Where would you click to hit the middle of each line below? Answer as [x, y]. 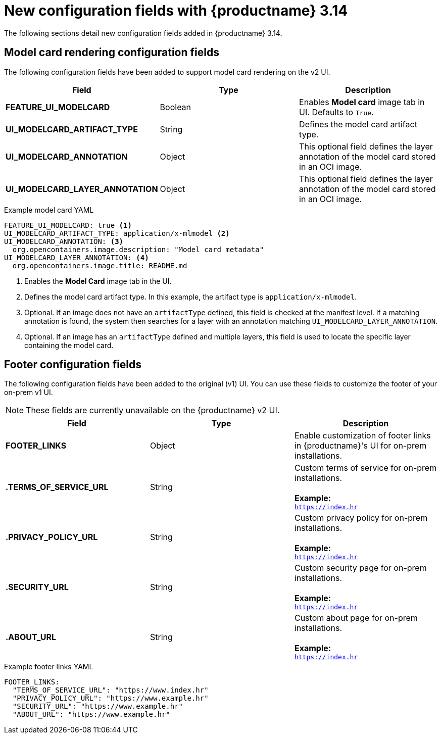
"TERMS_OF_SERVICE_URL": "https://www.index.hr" [110, 690]
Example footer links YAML [49, 667]
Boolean [176, 107]
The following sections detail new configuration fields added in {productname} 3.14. [143, 33]
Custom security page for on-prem [360, 568]
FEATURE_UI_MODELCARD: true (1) [68, 225]
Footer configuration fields [73, 365]
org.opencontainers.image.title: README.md [100, 265]
